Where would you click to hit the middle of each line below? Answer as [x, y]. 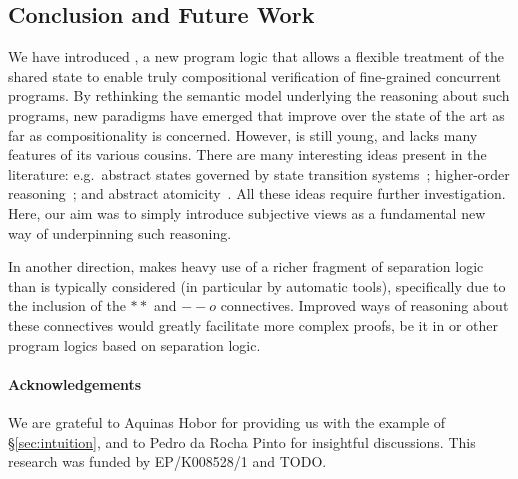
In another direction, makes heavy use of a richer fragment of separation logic [246, 266]
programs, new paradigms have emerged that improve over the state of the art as [256, 114]
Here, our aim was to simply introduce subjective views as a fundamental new [247, 212]
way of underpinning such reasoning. [120, 232]
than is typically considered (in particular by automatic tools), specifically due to [257, 285]
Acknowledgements [75, 383]
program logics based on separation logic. [134, 344]
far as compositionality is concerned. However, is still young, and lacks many [243, 134]
